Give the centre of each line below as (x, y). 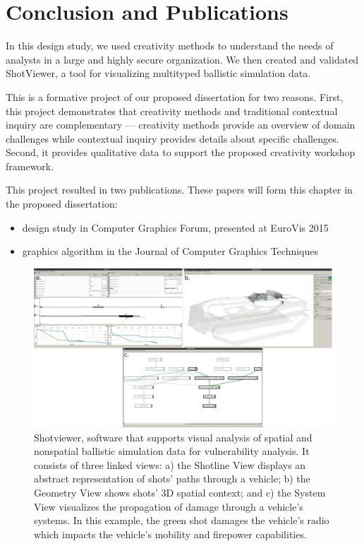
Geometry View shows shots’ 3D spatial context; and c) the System (180, 493)
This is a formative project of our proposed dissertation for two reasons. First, (175, 96)
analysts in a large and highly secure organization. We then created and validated (182, 59)
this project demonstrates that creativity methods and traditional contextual (172, 111)
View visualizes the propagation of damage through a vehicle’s (169, 506)
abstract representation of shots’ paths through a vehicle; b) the (172, 479)
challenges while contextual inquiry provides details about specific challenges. (172, 138)
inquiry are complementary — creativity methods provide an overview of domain (181, 125)
